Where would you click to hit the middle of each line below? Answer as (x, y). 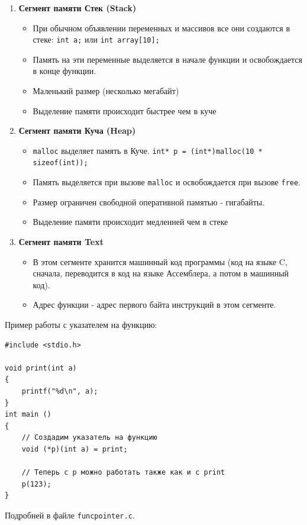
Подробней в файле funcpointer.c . (70, 515)
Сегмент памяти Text (61, 241)
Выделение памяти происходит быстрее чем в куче (125, 110)
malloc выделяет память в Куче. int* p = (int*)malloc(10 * (148, 150)
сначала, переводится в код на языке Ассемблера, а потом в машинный (161, 273)
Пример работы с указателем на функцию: (81, 324)
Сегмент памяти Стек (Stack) (77, 8)
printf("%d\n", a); (60, 391)
